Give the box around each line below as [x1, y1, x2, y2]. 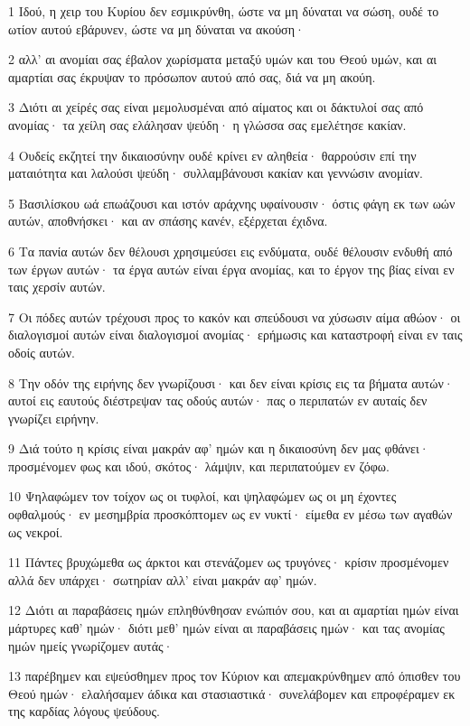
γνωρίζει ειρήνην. [8, 408, 99, 427]
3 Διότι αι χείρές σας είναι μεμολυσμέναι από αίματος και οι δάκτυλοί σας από [8, 98, 424, 116]
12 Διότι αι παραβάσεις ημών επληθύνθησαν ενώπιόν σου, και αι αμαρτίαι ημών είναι [8, 600, 459, 619]
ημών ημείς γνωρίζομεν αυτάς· [8, 636, 174, 655]
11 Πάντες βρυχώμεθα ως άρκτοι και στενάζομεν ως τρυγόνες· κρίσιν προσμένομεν [8, 553, 449, 572]
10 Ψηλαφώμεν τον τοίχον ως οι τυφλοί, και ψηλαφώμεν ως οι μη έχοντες [8, 487, 397, 506]
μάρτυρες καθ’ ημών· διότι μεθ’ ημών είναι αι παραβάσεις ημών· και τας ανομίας [8, 619, 445, 638]
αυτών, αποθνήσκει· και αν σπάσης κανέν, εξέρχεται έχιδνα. [8, 211, 328, 230]
